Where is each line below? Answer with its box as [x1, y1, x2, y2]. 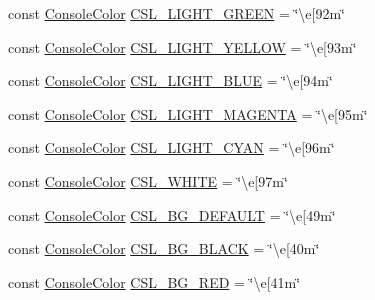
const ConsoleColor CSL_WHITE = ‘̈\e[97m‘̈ [8, 170, 288, 191]
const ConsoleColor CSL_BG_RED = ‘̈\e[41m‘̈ [8, 271, 301, 292]
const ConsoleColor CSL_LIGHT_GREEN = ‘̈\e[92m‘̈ [8, 3, 345, 23]
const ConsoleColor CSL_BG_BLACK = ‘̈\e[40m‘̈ [8, 238, 320, 259]
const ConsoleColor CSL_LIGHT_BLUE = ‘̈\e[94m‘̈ [8, 70, 333, 91]
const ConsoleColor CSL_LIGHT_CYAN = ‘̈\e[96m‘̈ [8, 137, 335, 158]
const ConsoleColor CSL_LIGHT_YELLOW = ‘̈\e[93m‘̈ [8, 36, 357, 57]
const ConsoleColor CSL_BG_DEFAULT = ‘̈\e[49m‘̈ [8, 204, 336, 225]
